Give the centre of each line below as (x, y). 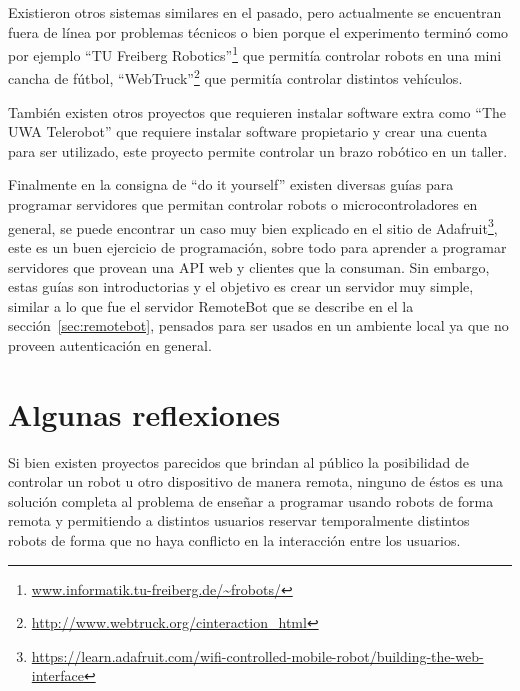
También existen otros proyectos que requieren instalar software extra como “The (257, 111)
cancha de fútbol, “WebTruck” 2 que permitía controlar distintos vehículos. (235, 77)
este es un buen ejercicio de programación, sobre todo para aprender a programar (257, 246)
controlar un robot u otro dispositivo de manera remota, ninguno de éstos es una (255, 481)
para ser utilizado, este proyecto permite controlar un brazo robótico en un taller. (258, 150)
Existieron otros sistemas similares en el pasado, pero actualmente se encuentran (255, 12)
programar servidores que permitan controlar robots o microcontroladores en (243, 204)
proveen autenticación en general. (110, 344)
